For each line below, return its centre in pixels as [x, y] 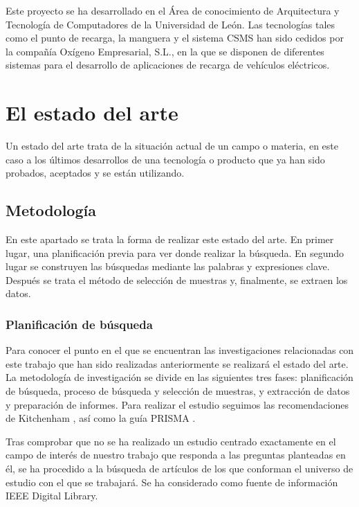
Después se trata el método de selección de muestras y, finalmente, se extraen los [177, 279]
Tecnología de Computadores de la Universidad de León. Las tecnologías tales [171, 24]
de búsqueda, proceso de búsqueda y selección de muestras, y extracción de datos [178, 391]
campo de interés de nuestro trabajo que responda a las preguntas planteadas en [176, 455]
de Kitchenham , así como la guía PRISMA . [101, 418]
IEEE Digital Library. [52, 496]
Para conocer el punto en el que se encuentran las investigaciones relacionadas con [180, 350]
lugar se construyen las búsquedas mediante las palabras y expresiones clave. [168, 266]
